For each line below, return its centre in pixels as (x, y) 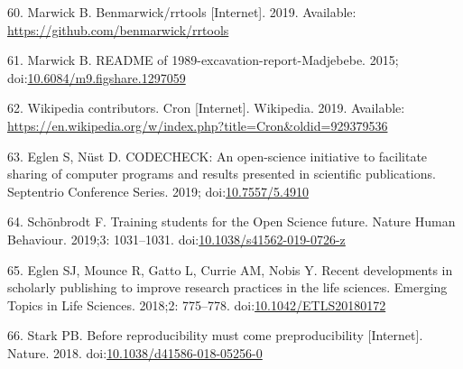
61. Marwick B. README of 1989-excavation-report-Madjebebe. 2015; (203, 60)
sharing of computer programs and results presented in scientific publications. (222, 174)
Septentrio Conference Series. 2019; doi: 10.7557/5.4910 (158, 191)
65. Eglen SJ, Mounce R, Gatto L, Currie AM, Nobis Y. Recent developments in (230, 269)
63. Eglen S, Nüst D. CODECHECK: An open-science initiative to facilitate (218, 156)
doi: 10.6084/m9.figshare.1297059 (97, 77)
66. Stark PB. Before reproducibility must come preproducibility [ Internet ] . (215, 335)
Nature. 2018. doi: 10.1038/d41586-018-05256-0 (135, 352)
